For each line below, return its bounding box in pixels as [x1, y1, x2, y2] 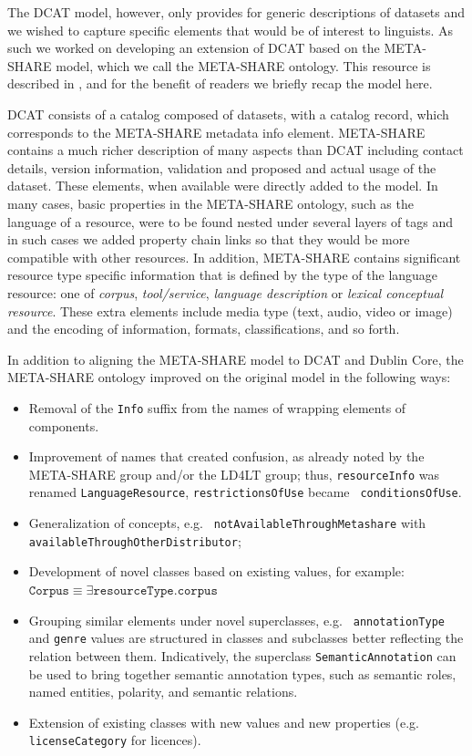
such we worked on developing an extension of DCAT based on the [7, 38, 380, 57]
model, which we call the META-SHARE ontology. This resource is [56, 56, 431, 75]
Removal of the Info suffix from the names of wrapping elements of [28, 398, 406, 417]
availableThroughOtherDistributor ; [28, 531, 241, 550]
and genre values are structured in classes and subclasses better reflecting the [28, 628, 464, 647]
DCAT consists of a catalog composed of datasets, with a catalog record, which [7, 104, 449, 123]
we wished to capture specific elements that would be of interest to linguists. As [7, 20, 454, 39]
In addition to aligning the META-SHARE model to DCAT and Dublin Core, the [7, 349, 464, 368]
